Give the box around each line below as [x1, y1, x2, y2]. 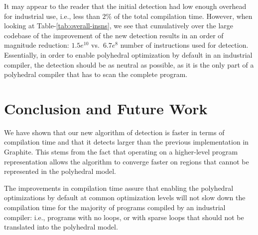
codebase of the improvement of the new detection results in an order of [4, 30, 224, 40]
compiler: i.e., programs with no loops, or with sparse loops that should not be [4, 212, 244, 222]
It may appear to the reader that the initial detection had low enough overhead [4, 1, 247, 11]
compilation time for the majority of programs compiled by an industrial [4, 202, 226, 213]
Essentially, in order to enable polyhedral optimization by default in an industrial [4, 49, 253, 60]
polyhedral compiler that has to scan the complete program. [4, 69, 188, 79]
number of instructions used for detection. [120, 40, 249, 50]
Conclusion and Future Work [4, 98, 208, 118]
